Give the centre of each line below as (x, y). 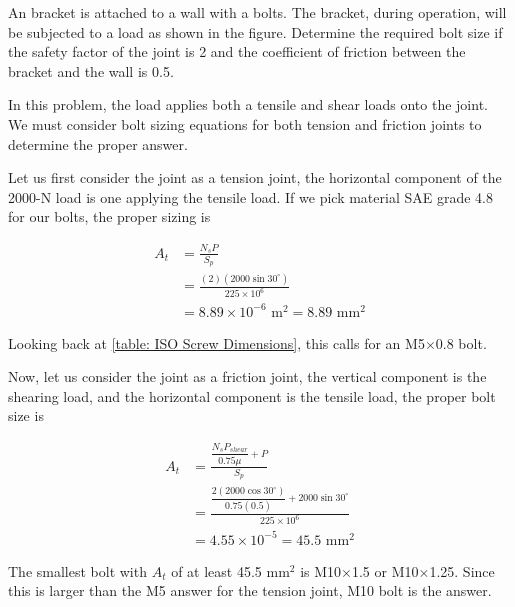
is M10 (321, 570)
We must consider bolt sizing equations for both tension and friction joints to (245, 123)
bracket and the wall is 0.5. (91, 70)
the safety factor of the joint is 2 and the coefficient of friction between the (237, 51)
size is (26, 415)
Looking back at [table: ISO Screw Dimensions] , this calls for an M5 (216, 342)
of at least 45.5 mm (230, 570)
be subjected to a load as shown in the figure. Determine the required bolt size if (255, 31)
